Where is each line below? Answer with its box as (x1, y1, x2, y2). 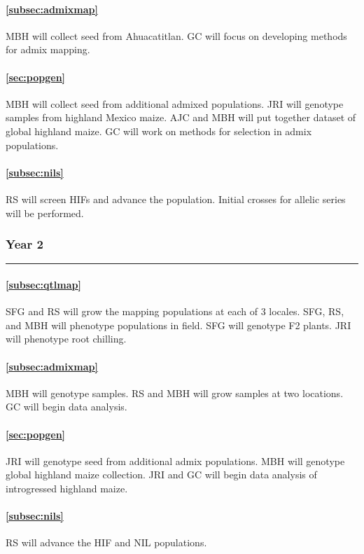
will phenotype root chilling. (6, 331, 127, 346)
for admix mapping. (6, 42, 90, 57)
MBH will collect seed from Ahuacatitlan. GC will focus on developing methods (6, 28, 347, 43)
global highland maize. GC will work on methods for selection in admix (6, 123, 312, 138)
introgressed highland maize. (6, 480, 128, 495)
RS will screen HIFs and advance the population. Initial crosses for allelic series (6, 191, 346, 206)
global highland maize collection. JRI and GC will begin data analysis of (6, 467, 317, 482)
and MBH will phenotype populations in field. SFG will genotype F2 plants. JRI (6, 317, 351, 332)
